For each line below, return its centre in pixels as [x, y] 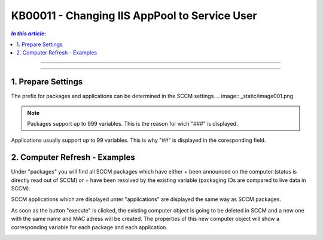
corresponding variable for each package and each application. [89, 227]
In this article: [29, 34]
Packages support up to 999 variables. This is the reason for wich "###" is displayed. [132, 124]
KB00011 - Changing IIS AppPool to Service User [134, 16]
